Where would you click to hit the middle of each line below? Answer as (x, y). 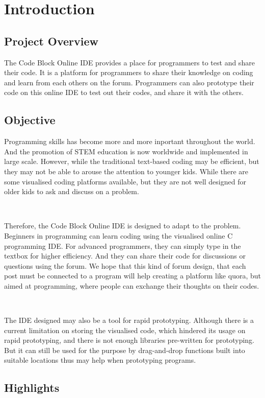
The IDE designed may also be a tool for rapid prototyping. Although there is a (129, 320)
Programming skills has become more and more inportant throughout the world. (130, 141)
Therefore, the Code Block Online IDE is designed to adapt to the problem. (123, 226)
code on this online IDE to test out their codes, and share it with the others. (124, 92)
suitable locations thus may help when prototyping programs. (100, 360)
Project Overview (51, 41)
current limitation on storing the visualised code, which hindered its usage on (125, 330)
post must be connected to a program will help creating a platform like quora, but (132, 276)
